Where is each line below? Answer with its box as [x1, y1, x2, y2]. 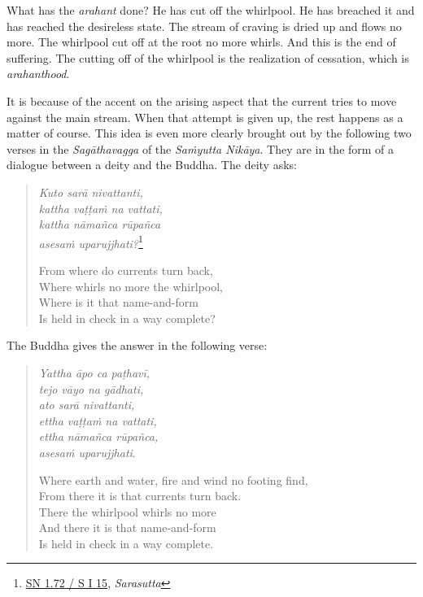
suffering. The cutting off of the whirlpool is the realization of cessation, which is [7, 49, 409, 66]
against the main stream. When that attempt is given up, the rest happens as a [7, 108, 403, 125]
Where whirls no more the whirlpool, [38, 277, 223, 294]
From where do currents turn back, [38, 261, 213, 278]
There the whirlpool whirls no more [38, 503, 216, 520]
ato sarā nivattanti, [38, 396, 135, 413]
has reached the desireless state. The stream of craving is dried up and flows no [7, 17, 402, 34]
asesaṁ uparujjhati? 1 [38, 232, 143, 251]
